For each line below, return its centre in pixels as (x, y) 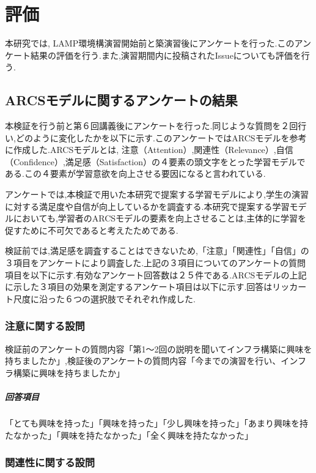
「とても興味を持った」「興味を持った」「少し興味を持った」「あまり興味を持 (156, 423)
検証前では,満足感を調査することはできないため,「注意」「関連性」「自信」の (157, 251)
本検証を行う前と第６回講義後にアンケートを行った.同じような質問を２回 (152, 126)
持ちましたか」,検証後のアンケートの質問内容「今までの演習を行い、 (143, 361)
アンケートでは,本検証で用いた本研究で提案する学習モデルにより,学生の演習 (157, 194)
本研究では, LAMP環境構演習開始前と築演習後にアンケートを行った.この (150, 43)
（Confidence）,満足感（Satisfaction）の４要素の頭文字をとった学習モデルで (155, 161)
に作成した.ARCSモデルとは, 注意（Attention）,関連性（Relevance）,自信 (149, 150)
